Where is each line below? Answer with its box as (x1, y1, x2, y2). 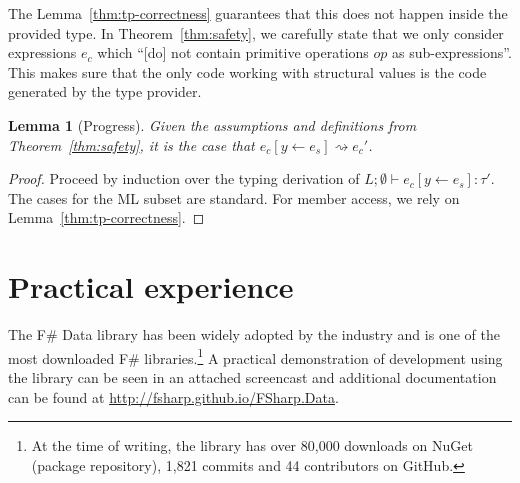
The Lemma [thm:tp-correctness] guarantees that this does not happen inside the (8, 3, 508, 23)
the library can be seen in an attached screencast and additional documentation (8, 366, 497, 387)
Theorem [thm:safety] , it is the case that (8, 134, 255, 155)
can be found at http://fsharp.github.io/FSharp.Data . (8, 386, 339, 407)
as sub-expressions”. (392, 42, 512, 63)
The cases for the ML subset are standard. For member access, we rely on (8, 187, 460, 208)
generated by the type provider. (8, 81, 202, 102)
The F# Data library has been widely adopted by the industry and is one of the (8, 324, 500, 345)
